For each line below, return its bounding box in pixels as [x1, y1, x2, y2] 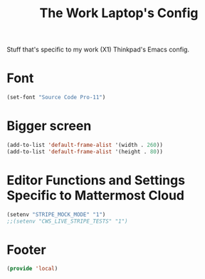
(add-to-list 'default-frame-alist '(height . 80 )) [6, 148, 163, 155]
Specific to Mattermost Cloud [6, 187, 184, 203]
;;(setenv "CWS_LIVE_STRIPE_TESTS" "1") [6, 218, 129, 225]
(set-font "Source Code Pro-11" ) [6, 94, 106, 101]
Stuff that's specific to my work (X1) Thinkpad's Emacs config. [6, 45, 190, 54]
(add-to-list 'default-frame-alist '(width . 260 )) [6, 141, 163, 148]
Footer [6, 241, 47, 258]
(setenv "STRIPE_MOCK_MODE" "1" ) [6, 210, 106, 218]
